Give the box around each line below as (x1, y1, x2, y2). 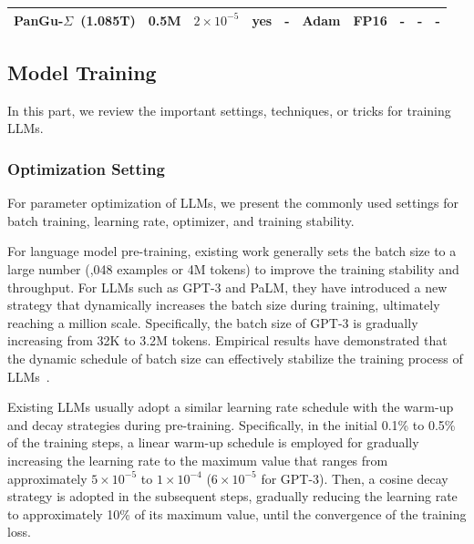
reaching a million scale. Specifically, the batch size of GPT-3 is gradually (7, 313, 418, 332)
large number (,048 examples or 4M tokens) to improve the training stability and (7, 259, 459, 278)
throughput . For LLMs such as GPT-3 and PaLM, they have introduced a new (7, 277, 448, 296)
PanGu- (14, 10, 64, 29)
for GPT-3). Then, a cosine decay (261, 468, 448, 488)
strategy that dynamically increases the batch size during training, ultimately (7, 295, 440, 314)
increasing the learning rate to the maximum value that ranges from (7, 450, 388, 469)
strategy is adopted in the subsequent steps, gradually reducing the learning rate (7, 487, 458, 506)
